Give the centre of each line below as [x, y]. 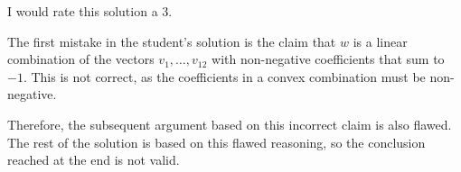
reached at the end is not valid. [94, 160]
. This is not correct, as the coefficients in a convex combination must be [224, 76]
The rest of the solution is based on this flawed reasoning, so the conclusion [216, 142]
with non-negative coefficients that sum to [328, 59]
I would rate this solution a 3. [90, 11]
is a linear [380, 41]
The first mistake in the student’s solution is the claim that [172, 41]
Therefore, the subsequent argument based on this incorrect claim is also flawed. [230, 124]
